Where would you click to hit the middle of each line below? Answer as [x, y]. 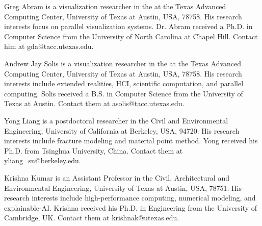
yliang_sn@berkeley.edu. [43, 160]
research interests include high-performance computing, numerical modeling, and [130, 198]
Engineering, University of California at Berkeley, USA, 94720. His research [122, 130]
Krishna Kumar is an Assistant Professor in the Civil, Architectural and [117, 177]
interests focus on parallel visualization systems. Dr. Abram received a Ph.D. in [128, 26]
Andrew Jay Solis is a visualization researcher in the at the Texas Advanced [123, 63]
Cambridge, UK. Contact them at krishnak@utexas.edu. [92, 218]
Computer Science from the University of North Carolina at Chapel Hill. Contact [131, 36]
